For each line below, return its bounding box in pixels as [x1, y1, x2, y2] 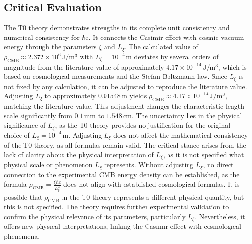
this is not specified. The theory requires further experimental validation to [4, 202, 229, 212]
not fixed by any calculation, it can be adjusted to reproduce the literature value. [4, 81, 247, 91]
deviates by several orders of [134, 51, 219, 61]
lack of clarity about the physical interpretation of [4, 149, 154, 159]
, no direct [203, 159, 234, 169]
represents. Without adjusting [104, 159, 194, 169]
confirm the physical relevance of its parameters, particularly [4, 211, 186, 221]
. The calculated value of [124, 41, 198, 52]
